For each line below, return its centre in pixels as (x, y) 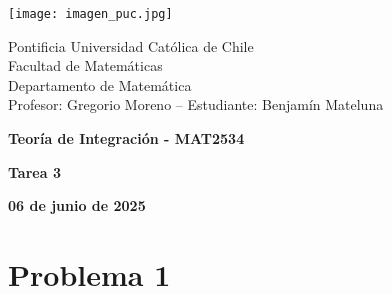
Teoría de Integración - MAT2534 (126, 138)
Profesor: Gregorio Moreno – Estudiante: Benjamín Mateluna (196, 104)
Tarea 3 (34, 171)
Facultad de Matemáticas (85, 65)
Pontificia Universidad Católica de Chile (131, 45)
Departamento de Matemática (100, 84)
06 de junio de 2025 (77, 205)
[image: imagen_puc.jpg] (90, 14)
